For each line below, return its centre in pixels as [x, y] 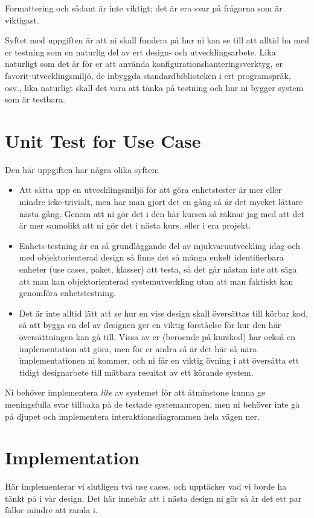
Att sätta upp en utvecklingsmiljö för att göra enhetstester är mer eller [150, 190]
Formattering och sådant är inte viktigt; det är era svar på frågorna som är [144, 8]
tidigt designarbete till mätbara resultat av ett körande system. [136, 372]
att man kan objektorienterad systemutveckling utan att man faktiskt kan [156, 281]
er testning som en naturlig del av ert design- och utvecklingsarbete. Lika [140, 52]
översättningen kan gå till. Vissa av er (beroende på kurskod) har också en [157, 336]
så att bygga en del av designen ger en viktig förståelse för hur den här [150, 325]
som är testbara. [35, 99]
